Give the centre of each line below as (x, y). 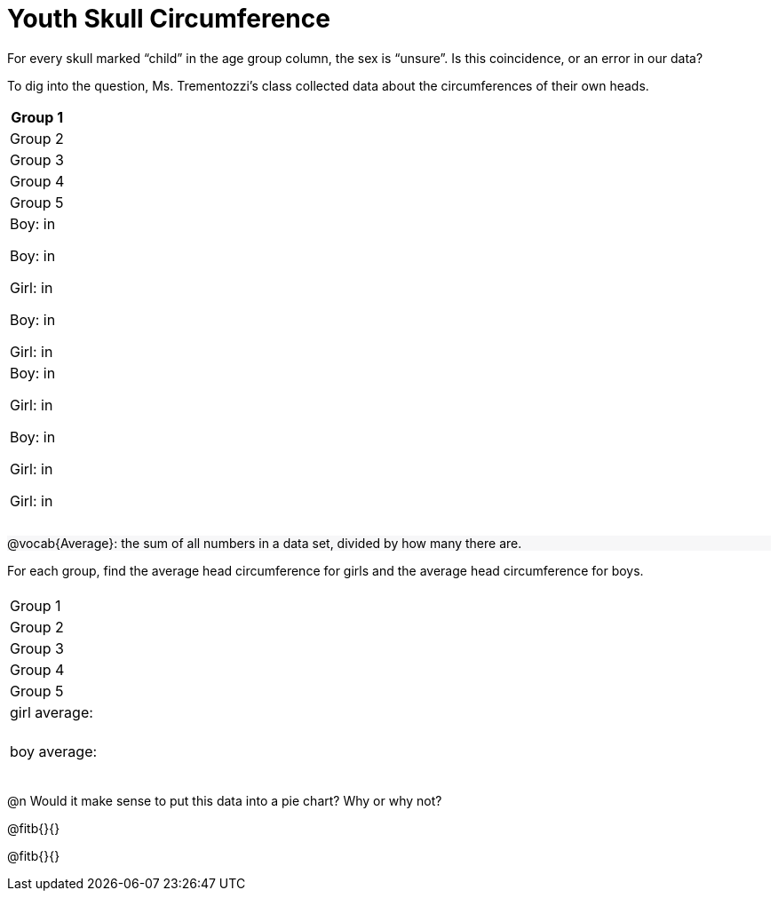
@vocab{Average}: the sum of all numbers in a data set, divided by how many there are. (265, 543)
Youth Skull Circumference (169, 19)
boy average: (54, 751)
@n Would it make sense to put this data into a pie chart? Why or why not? (225, 800)
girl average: (52, 712)
